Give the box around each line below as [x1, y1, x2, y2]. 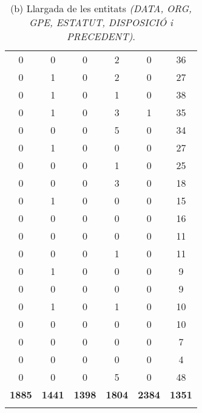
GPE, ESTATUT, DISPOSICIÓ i [29, 15, 173, 29]
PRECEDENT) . [66, 29, 135, 43]
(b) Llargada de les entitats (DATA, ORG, [10, 1, 192, 15]
